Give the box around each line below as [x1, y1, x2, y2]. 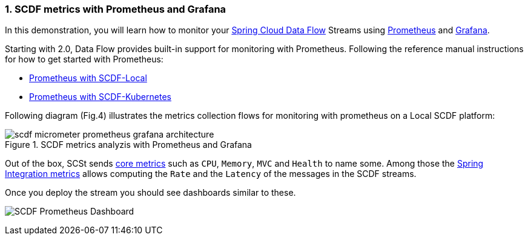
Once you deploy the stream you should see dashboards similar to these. [5, 187, 296, 198]
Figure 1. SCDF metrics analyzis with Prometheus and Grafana [5, 139, 252, 150]
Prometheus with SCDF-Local [29, 73, 147, 84]
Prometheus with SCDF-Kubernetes [29, 92, 171, 102]
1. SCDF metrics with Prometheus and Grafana [5, 3, 226, 15]
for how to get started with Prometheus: [5, 54, 163, 65]
